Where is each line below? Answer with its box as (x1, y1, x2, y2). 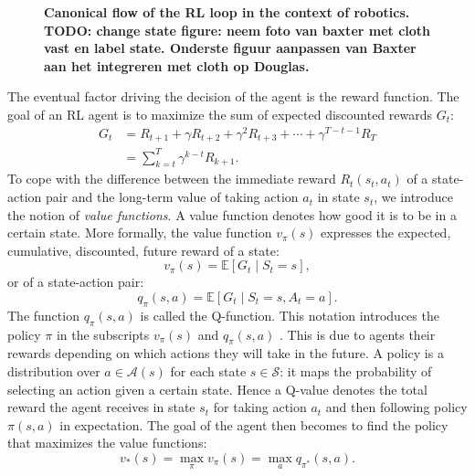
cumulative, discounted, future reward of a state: (7, 240, 280, 259)
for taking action (213, 397, 307, 417)
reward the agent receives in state (7, 397, 195, 417)
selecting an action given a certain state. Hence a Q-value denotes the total (7, 379, 427, 398)
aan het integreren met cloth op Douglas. (44, 56, 310, 75)
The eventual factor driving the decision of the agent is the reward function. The (7, 87, 459, 106)
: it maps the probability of (280, 362, 432, 380)
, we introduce (374, 187, 453, 206)
